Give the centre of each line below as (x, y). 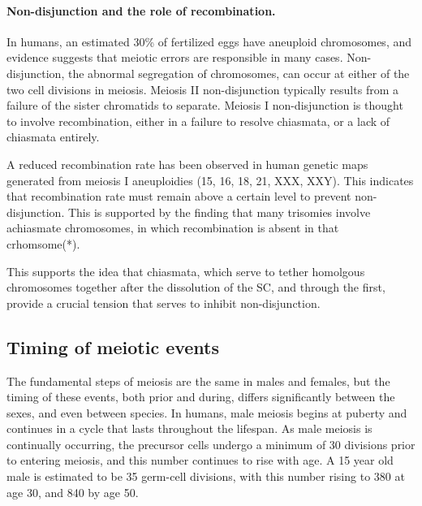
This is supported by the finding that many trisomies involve (219, 212)
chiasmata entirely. (53, 137)
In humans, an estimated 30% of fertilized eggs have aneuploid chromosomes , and (209, 41)
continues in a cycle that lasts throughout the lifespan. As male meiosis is (189, 428)
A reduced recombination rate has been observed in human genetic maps (187, 164)
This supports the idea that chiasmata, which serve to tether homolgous (186, 271)
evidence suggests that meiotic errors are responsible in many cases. (175, 57)
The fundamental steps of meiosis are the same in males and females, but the (198, 381)
